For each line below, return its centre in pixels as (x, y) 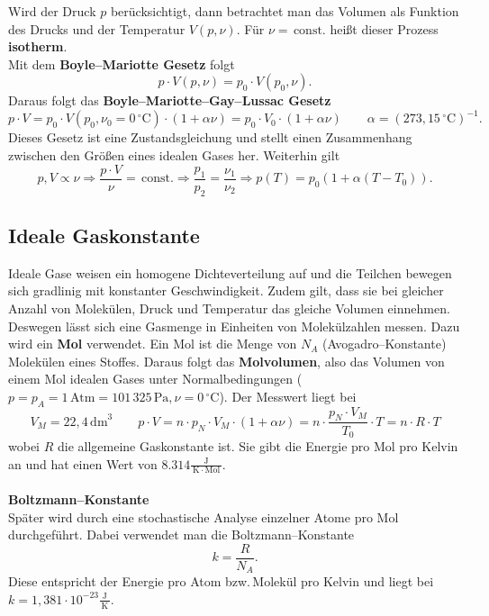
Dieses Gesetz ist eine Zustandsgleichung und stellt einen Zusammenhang (210, 137)
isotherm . (38, 46)
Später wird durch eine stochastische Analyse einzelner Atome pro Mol (204, 516)
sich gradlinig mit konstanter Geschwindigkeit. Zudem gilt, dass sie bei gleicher (226, 290)
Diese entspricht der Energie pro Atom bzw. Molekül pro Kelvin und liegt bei (221, 581)
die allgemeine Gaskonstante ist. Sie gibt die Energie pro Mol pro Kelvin (258, 445)
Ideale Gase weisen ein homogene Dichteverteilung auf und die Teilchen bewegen (230, 272)
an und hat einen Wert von (83, 463)
